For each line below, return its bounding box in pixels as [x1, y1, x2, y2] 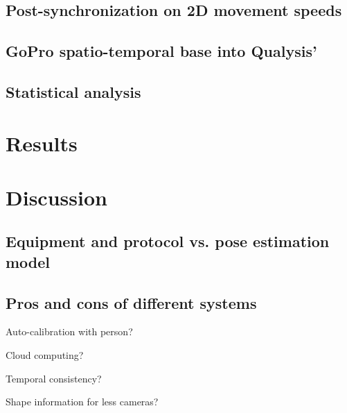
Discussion [6, 183, 107, 211]
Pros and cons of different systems [6, 292, 257, 313]
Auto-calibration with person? [6, 324, 133, 339]
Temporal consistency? [6, 371, 102, 385]
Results [6, 128, 78, 157]
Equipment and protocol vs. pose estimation [6, 230, 330, 252]
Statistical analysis [6, 81, 141, 102]
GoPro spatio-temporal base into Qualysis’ [6, 40, 317, 62]
